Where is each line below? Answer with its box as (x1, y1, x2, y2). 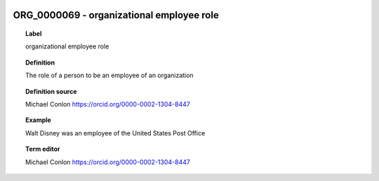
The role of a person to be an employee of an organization (25, 71, 194, 80)
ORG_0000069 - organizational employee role (13, 9, 219, 21)
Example (25, 116, 52, 124)
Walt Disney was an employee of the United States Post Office (25, 128, 206, 137)
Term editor (25, 145, 60, 154)
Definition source (25, 87, 77, 95)
